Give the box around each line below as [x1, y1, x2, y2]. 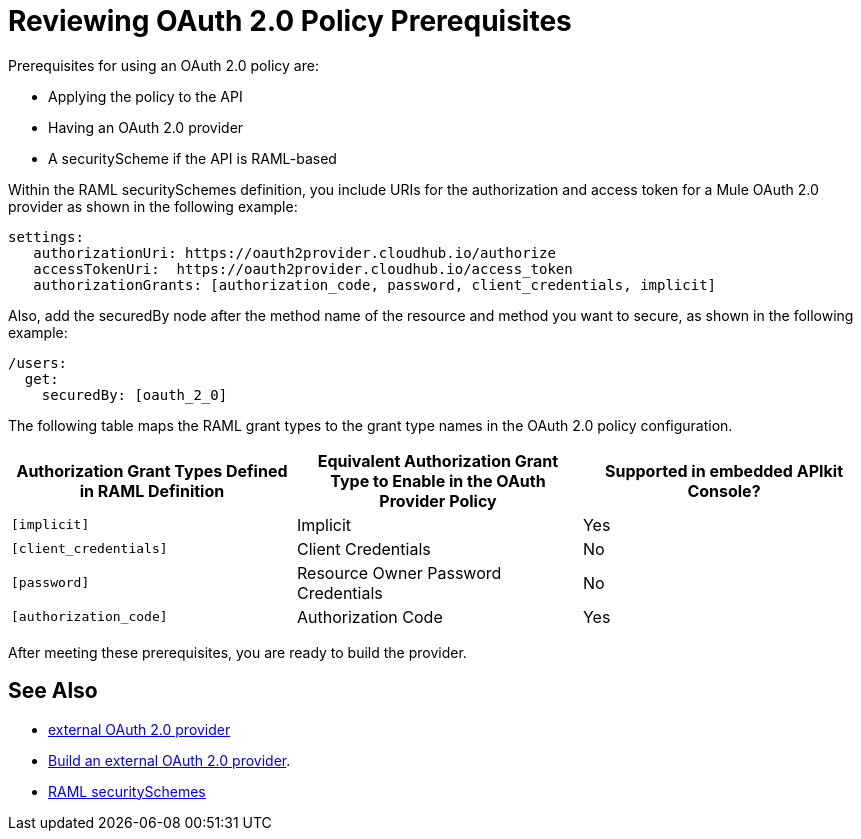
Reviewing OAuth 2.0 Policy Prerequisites [8, 4, 572, 38]
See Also [8, 678, 98, 704]
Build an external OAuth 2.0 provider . [48, 751, 291, 769]
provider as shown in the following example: [8, 197, 298, 215]
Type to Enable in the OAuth [330, 470, 546, 491]
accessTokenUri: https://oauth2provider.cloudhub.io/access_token [33, 260, 573, 277]
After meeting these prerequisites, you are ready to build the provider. [8, 643, 467, 661]
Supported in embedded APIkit [604, 460, 844, 481]
